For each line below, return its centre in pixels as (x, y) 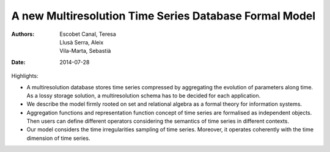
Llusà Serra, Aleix (82, 42)
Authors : (23, 34)
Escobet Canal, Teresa (88, 34)
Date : (18, 62)
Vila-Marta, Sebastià (85, 51)
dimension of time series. (58, 138)
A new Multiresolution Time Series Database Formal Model (163, 16)
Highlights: (25, 76)
